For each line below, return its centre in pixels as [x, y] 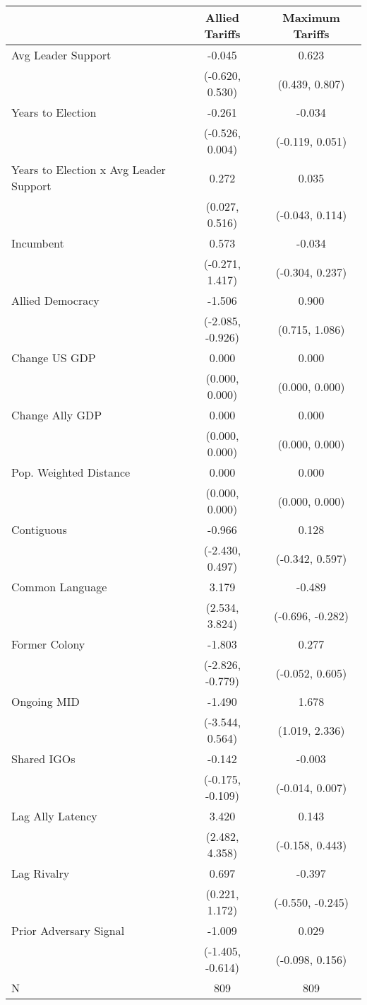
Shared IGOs [43, 759]
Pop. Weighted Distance [71, 472]
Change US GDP [54, 358]
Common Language [59, 587]
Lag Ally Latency [54, 816]
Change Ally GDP [57, 415]
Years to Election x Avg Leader [89, 169]
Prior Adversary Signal [68, 930]
